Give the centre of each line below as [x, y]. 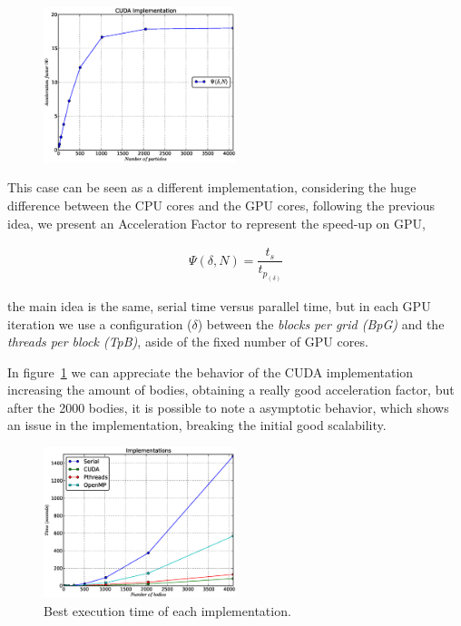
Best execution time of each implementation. [167, 610]
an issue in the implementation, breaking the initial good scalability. [197, 425]
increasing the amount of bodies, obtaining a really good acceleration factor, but [231, 390]
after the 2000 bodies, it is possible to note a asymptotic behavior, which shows [228, 407]
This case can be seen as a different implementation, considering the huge [212, 187]
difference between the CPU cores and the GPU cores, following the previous [221, 205]
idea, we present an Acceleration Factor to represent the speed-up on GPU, [216, 223]
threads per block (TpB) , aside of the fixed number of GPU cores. [188, 342]
